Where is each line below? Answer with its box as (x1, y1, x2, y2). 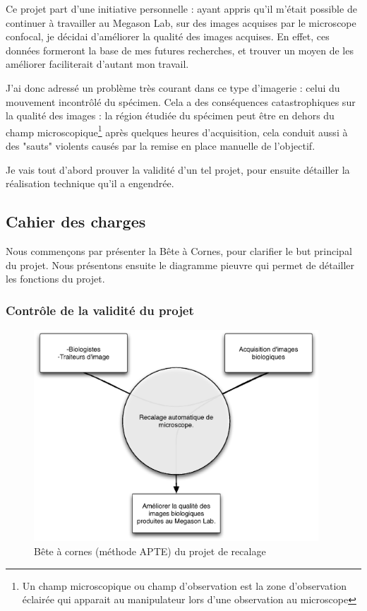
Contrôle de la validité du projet (6, 301, 194, 319)
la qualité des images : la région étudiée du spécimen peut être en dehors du (6, 108, 335, 123)
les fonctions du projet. (6, 271, 105, 286)
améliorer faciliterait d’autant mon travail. (6, 57, 189, 71)
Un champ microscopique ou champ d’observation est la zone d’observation (22, 578, 347, 593)
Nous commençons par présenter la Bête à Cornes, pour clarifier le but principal (6, 243, 352, 258)
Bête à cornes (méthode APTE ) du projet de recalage (34, 543, 266, 558)
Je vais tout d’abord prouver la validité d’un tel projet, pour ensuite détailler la (6, 162, 350, 177)
